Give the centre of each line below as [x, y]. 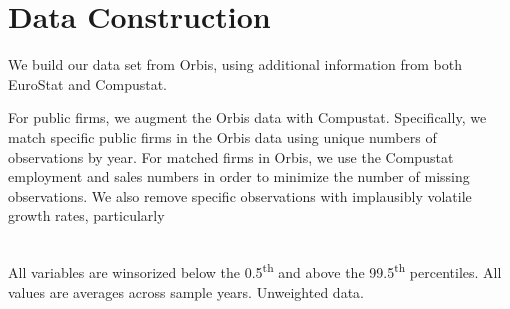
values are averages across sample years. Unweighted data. [186, 291]
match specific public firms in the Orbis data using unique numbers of [222, 136]
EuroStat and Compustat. [88, 83]
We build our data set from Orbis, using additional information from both [235, 64]
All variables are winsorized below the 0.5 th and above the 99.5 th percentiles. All [255, 271]
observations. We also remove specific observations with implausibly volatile [240, 195]
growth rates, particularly [86, 215]
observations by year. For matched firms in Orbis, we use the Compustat [231, 156]
